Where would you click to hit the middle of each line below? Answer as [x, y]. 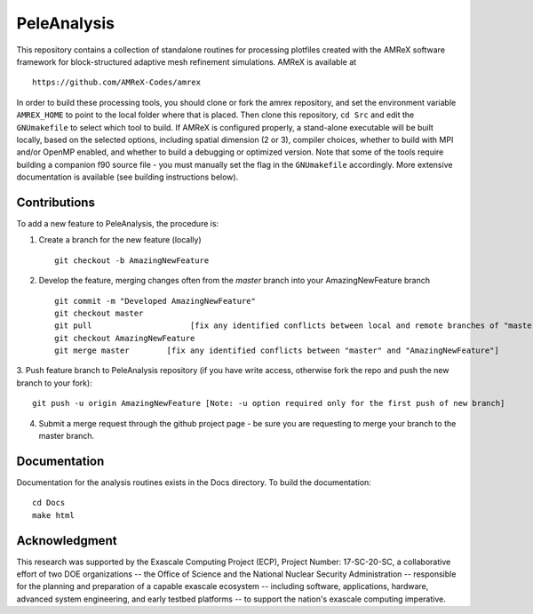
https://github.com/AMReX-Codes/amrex [117, 83]
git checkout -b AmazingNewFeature [132, 260]
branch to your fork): [54, 383]
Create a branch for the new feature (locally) [120, 240]
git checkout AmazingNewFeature [125, 338]
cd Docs [49, 503]
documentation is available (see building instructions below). [127, 177]
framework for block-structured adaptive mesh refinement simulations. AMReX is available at [187, 61]
